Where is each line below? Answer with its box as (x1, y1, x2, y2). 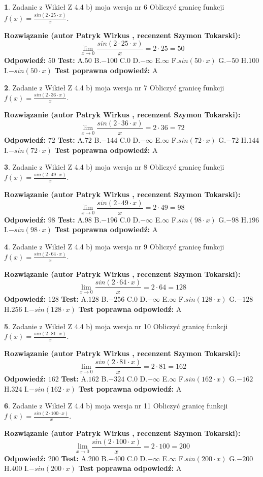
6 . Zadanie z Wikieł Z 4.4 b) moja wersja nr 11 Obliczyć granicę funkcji (4, 400, 228, 411)
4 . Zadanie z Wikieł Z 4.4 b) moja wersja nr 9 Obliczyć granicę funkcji (4, 241, 224, 251)
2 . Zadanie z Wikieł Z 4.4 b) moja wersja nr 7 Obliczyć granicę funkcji (4, 82, 224, 92)
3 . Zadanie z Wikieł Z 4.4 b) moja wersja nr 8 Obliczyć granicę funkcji (4, 162, 224, 172)
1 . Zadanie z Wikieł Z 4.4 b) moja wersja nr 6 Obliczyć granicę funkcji (4, 2, 224, 12)
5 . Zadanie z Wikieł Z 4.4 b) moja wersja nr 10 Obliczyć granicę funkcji (4, 321, 228, 331)
